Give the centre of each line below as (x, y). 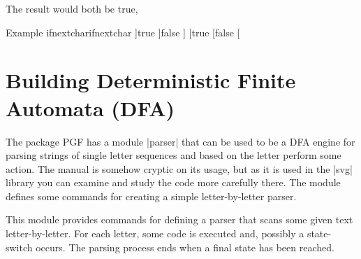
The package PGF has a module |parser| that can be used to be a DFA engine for (180, 141)
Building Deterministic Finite (151, 80)
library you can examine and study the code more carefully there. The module (173, 182)
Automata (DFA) (90, 107)
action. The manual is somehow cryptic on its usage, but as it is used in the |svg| (179, 168)
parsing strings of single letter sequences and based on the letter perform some (174, 155)
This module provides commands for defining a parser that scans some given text (179, 219)
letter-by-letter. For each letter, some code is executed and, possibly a (155, 233)
